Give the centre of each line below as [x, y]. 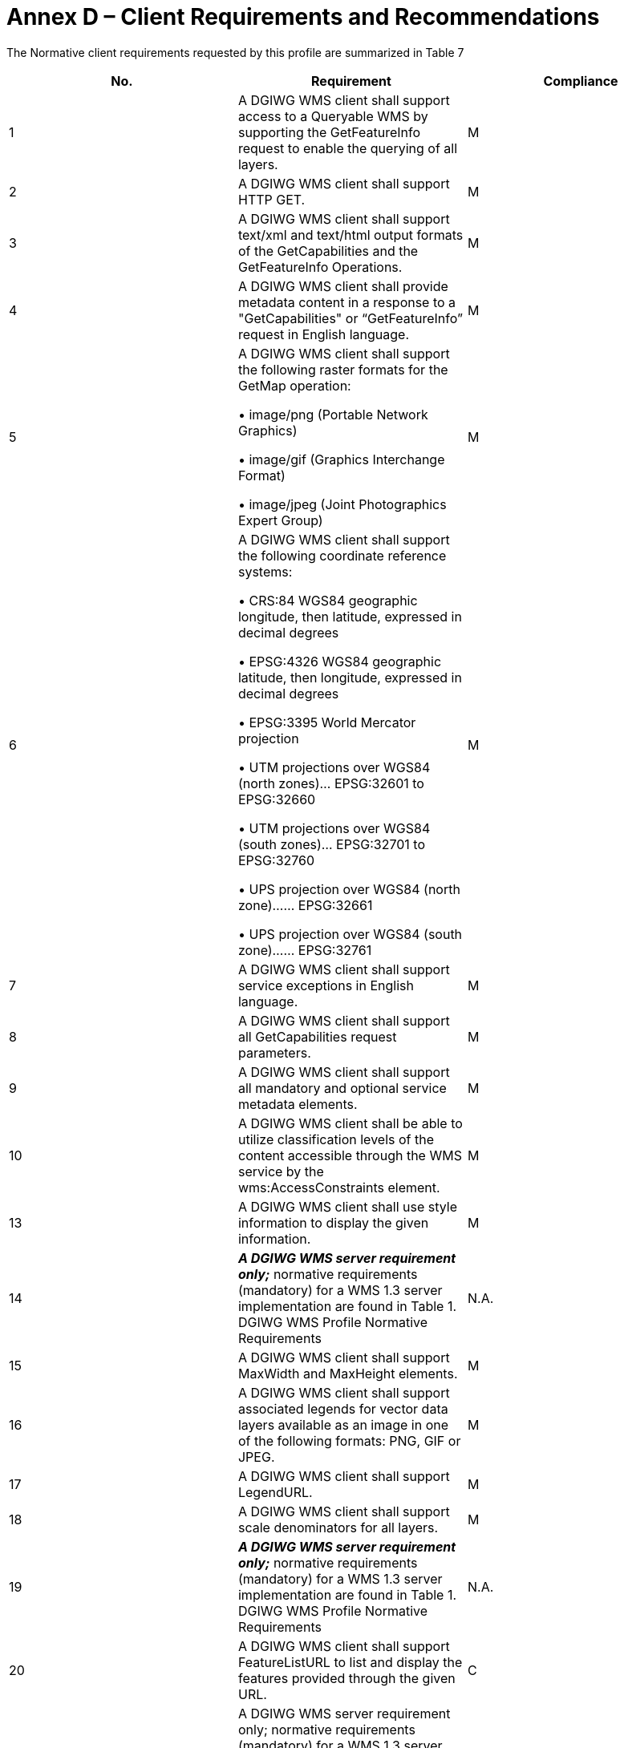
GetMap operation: [294, 385]
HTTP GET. [271, 199]
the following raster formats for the [343, 369]
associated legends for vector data [343, 1408]
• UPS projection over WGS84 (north [349, 889]
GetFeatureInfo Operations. [320, 267]
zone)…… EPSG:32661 [305, 905]
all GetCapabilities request [317, 1036]
